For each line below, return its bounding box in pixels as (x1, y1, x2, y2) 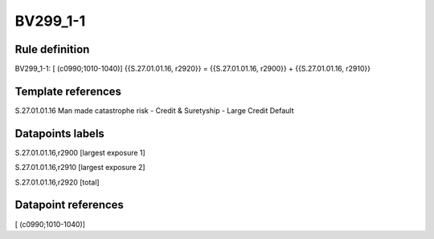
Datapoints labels (14, 127, 104, 140)
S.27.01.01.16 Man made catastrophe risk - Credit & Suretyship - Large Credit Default (14, 105, 294, 115)
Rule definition (14, 43, 90, 56)
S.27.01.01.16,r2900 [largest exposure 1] (14, 148, 146, 157)
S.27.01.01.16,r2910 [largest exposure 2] (14, 163, 145, 172)
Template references (14, 84, 122, 98)
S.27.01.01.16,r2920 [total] (14, 177, 100, 187)
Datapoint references (14, 198, 125, 212)
